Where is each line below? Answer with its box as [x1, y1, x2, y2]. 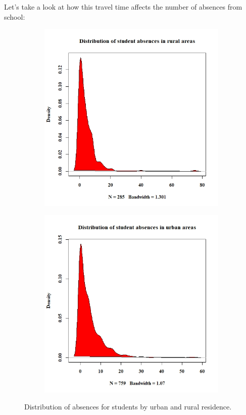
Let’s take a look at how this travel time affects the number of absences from [4, 2, 242, 12]
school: [4, 11, 25, 22]
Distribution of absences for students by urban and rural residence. [24, 401, 232, 411]
